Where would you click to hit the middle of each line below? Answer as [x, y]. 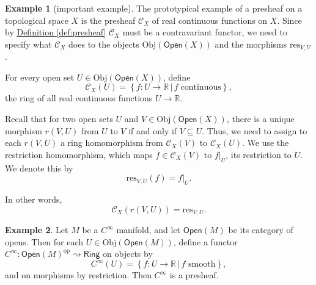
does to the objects [104, 44]
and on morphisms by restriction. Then [78, 275]
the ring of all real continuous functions [79, 98]
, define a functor [205, 241]
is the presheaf [108, 20]
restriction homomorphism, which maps [79, 154]
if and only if [153, 130]
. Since [289, 20]
